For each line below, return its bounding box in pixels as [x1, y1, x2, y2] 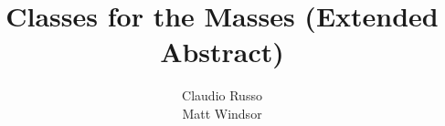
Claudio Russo [182, 86, 262, 105]
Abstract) [160, 33, 284, 70]
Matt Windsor [182, 103, 262, 122]
